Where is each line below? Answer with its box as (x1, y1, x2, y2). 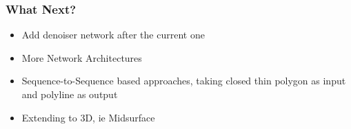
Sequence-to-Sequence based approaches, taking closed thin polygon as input (21, 73, 346, 88)
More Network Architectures (21, 50, 142, 64)
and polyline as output (21, 87, 118, 101)
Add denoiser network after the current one (21, 27, 205, 42)
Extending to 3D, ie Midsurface (21, 110, 155, 124)
